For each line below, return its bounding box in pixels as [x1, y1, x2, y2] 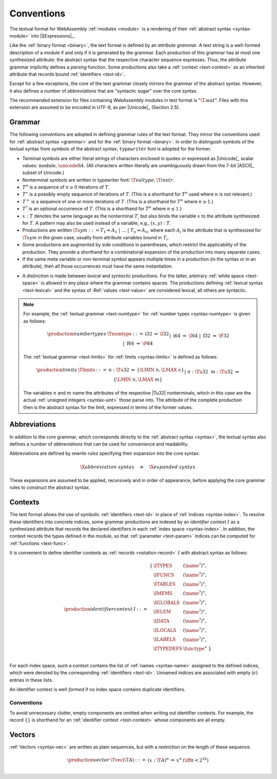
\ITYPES [153, 563, 172, 569]
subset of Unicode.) [22, 170, 65, 176]
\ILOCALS [153, 627, 176, 633]
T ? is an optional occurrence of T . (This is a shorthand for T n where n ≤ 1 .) [22, 205, 182, 212]
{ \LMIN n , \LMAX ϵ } [136, 367, 184, 373]
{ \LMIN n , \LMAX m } [113, 376, 163, 382]
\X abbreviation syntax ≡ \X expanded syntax [80, 464, 196, 470]
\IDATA [153, 618, 170, 624]
